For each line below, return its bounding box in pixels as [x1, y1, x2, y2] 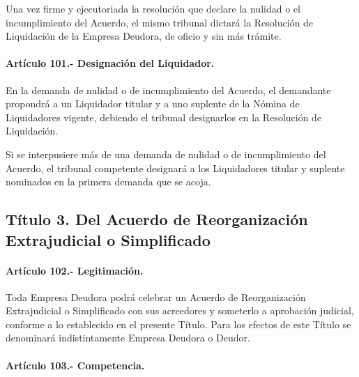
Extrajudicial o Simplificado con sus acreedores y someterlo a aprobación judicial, [6, 303, 354, 318]
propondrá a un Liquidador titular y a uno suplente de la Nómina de [6, 96, 300, 111]
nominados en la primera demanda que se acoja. [6, 174, 211, 189]
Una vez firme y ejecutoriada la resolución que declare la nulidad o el [6, 1, 300, 15]
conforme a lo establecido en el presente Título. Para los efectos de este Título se [6, 316, 351, 331]
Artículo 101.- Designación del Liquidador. [6, 56, 215, 70]
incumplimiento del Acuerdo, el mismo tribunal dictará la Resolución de [6, 15, 314, 29]
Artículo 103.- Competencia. [6, 357, 145, 372]
